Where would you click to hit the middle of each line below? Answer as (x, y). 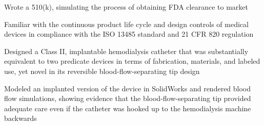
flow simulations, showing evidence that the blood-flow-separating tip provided (128, 98)
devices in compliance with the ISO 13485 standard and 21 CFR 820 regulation (129, 34)
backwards (21, 118)
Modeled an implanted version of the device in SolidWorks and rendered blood (128, 88)
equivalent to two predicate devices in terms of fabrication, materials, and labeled (132, 61)
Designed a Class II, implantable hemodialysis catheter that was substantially (126, 51)
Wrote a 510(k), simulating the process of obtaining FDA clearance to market (126, 7)
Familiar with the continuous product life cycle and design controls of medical (126, 24)
